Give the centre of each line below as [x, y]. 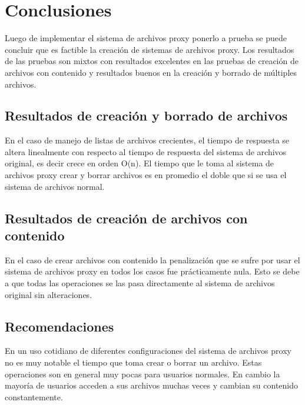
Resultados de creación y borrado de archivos [146, 116]
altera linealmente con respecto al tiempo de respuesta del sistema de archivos [146, 151]
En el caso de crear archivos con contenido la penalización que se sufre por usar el [152, 260]
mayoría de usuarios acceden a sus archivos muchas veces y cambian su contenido [152, 385]
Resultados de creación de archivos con [126, 218]
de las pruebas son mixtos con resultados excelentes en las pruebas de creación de [152, 61]
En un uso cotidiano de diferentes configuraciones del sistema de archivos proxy [148, 351]
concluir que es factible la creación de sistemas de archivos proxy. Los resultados [150, 49]
